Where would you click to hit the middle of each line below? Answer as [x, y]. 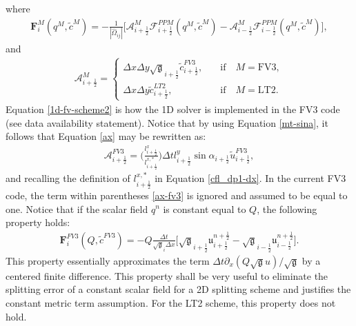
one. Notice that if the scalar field [77, 208]
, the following [287, 208]
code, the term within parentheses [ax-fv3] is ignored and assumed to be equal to [177, 195]
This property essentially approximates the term [108, 260]
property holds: [38, 222]
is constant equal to [205, 208]
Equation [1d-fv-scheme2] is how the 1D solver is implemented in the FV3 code [173, 109]
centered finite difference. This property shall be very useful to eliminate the [167, 275]
